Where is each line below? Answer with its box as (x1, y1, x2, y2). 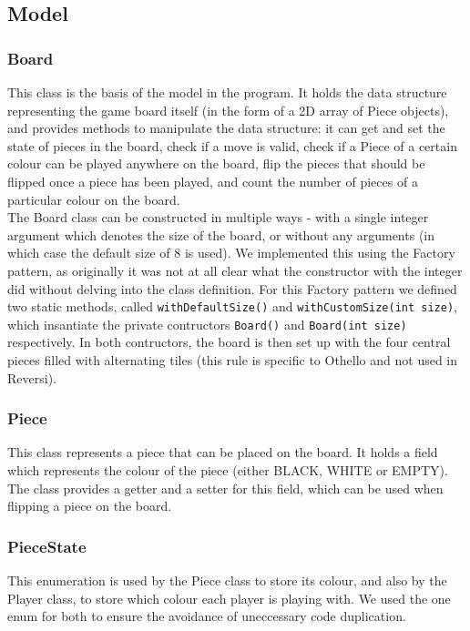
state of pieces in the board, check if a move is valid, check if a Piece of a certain (7, 136, 457, 155)
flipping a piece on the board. (7, 496, 172, 515)
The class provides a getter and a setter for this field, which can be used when (7, 478, 444, 497)
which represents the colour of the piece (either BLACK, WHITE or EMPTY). (7, 461, 448, 480)
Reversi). (7, 368, 56, 387)
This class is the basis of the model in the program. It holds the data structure (7, 83, 447, 101)
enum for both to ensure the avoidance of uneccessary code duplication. (7, 606, 406, 626)
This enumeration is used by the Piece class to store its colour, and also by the (7, 571, 447, 590)
